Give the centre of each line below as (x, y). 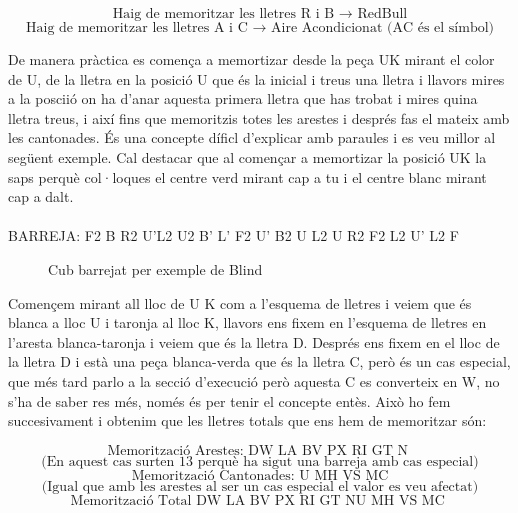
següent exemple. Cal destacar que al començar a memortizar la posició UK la (247, 156)
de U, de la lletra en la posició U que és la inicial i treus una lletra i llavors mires (256, 78)
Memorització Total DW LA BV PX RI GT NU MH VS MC (257, 500)
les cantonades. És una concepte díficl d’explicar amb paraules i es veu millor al (252, 137)
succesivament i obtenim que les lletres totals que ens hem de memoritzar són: (247, 420)
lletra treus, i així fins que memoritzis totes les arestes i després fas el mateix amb (259, 117)
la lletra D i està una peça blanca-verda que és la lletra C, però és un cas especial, (259, 361)
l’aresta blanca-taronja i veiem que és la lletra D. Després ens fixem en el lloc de (254, 341)
